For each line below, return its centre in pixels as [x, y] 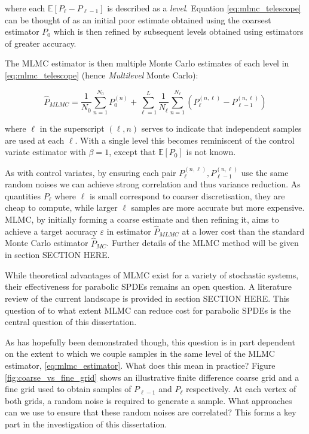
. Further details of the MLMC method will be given [203, 243]
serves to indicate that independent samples [221, 128]
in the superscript [72, 128]
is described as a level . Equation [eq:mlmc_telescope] [204, 8]
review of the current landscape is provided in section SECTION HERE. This [147, 298]
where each [25, 8]
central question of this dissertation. [71, 322]
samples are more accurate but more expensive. [218, 207]
